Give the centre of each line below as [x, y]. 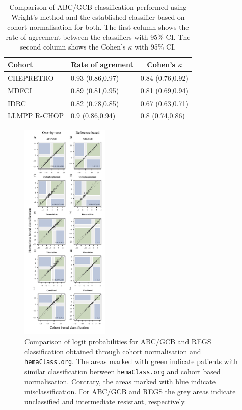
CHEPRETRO [31, 77]
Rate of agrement [102, 64]
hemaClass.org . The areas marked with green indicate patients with [131, 361]
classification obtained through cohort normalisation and [113, 351]
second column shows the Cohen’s [73, 47]
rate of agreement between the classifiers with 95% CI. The [98, 37]
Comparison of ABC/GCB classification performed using [98, 7]
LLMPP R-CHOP [36, 116]
